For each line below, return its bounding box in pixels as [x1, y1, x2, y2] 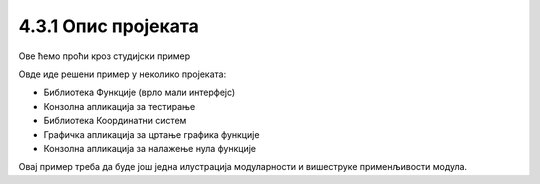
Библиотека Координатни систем [43, 115, 187, 127]
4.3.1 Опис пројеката [18, 15, 199, 37]
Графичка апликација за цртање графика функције [43, 128, 260, 140]
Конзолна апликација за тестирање [43, 100, 196, 112]
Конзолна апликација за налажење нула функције [43, 142, 257, 154]
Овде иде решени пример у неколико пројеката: [18, 68, 227, 80]
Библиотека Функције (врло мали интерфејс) [43, 86, 236, 99]
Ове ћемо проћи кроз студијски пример [18, 50, 190, 62]
